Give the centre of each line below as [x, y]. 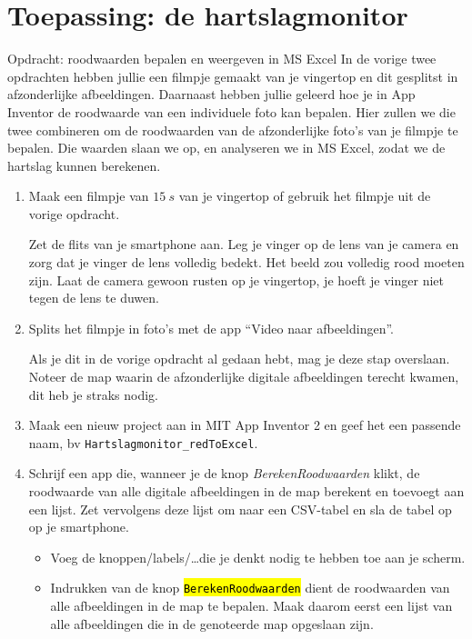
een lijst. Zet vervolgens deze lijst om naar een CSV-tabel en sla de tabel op [240, 509]
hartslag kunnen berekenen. [84, 165]
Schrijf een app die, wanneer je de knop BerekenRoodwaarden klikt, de [224, 473]
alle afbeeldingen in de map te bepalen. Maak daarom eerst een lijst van [251, 606]
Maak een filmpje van [89, 196]
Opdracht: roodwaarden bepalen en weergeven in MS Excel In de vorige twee [222, 59]
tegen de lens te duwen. [94, 298]
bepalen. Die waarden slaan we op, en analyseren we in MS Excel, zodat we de [226, 148]
